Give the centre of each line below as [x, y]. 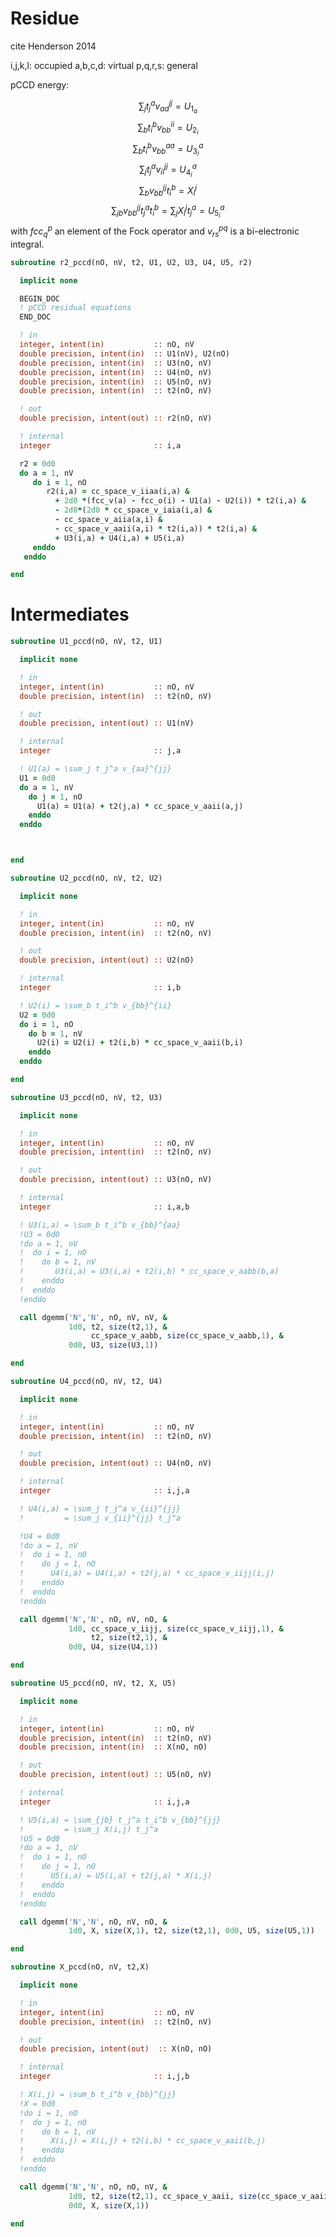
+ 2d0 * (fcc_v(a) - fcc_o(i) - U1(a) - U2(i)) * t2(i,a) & [180, 501]
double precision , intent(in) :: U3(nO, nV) [116, 363]
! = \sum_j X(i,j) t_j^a [89, 1829]
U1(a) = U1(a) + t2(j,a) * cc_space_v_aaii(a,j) [140, 806]
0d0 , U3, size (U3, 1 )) [113, 1345]
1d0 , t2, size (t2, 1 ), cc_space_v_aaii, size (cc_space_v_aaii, [200, 2196]
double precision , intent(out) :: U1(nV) [107, 723]
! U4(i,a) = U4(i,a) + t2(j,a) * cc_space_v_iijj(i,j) [147, 1573]
